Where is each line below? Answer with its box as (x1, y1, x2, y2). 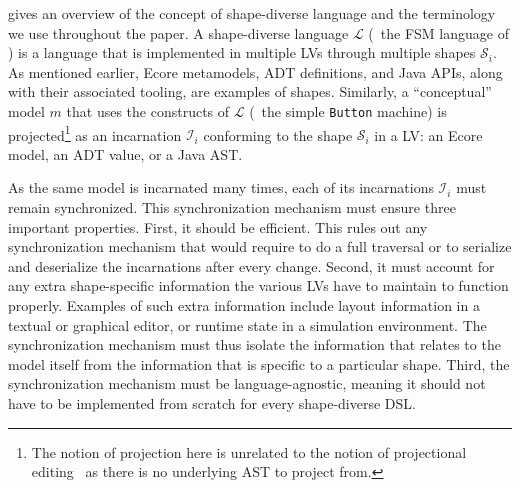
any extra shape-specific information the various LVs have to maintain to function (8, 275, 509, 296)
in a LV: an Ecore (374, 124, 483, 145)
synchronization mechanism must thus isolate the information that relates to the (8, 334, 501, 355)
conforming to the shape (203, 124, 353, 145)
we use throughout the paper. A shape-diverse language (8, 22, 349, 43)
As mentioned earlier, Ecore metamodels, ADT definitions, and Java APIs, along (8, 61, 503, 82)
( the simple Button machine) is (249, 100, 447, 121)
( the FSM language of (368, 22, 509, 43)
